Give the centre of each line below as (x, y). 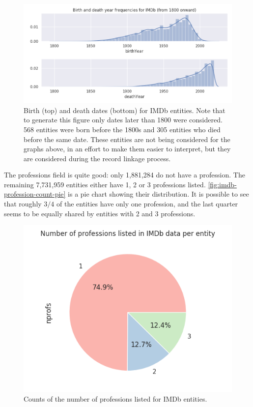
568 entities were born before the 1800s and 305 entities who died (122, 129)
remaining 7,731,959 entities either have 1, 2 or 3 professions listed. (105, 184)
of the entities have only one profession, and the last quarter (147, 204)
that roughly (23, 204)
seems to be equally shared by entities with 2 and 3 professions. (100, 213)
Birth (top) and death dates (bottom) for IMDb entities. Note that (125, 110)
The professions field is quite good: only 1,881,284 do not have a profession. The (125, 175)
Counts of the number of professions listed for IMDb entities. (115, 399)
